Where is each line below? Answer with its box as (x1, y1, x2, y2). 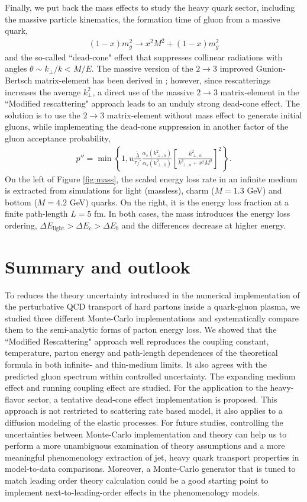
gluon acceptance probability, (5, 131, 111, 144)
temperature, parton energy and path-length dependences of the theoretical (5, 346, 278, 359)
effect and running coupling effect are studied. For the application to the (5, 381, 267, 394)
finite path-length (5, 207, 68, 220)
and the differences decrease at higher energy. (121, 218, 286, 231)
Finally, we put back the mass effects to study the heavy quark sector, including (5, 1, 295, 13)
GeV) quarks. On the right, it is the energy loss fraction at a (69, 195, 289, 208)
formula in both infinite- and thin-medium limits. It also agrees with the (5, 358, 267, 371)
